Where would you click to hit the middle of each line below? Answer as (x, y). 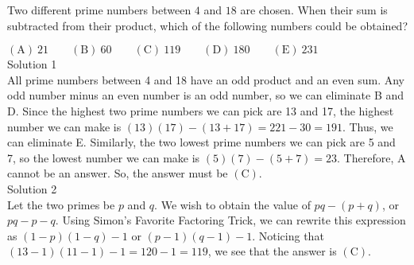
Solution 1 (32, 64)
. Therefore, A (371, 157)
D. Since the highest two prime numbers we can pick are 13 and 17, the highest (201, 110)
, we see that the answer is (272, 251)
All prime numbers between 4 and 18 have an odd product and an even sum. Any (206, 79)
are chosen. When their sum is (314, 10)
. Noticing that (288, 235)
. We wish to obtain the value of (232, 204)
